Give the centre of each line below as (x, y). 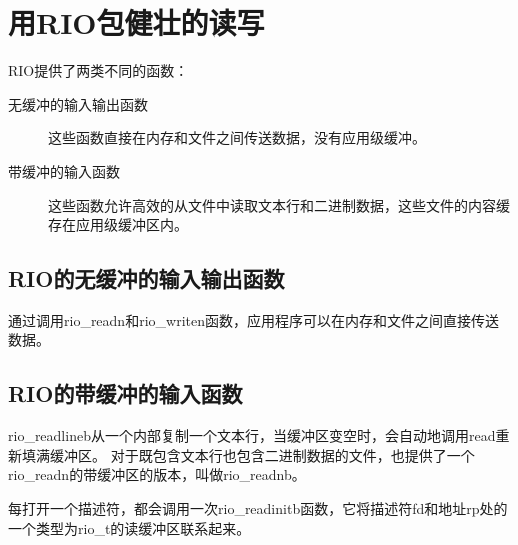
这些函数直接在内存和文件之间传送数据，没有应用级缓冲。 (237, 137)
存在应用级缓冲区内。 (118, 224)
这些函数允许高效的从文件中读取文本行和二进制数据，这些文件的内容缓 (279, 204)
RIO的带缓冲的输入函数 (125, 393)
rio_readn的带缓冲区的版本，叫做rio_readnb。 (157, 474)
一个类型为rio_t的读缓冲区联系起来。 (129, 527)
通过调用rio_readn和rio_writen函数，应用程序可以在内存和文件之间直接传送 (253, 319)
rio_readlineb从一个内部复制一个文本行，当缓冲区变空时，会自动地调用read (252, 435)
